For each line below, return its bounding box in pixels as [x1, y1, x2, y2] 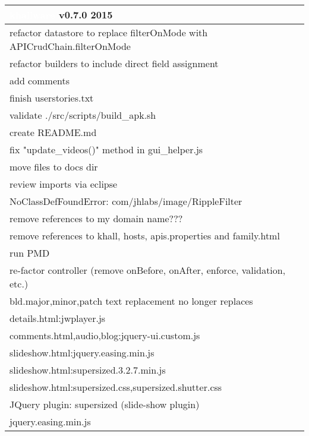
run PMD [10, 246, 50, 260]
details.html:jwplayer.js [10, 311, 106, 325]
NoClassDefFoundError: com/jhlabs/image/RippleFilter [10, 194, 242, 208]
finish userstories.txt [10, 91, 94, 105]
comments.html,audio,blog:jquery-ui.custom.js [10, 328, 200, 342]
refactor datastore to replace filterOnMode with [10, 26, 208, 39]
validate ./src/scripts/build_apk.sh [10, 108, 156, 122]
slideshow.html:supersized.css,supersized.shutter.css [10, 380, 222, 394]
